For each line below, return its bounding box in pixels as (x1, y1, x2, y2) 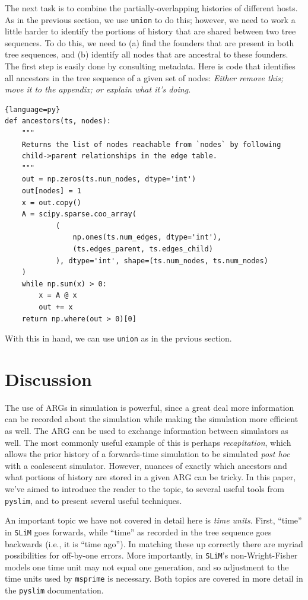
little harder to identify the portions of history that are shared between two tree (5, 25, 296, 37)
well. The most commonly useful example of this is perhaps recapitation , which (5, 436, 291, 448)
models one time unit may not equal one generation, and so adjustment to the (5, 560, 289, 573)
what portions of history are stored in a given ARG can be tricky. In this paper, (5, 471, 296, 483)
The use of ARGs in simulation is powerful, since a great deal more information (5, 401, 294, 413)
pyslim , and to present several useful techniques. (5, 494, 182, 506)
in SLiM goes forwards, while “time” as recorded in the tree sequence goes (5, 525, 272, 538)
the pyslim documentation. (5, 584, 104, 596)
